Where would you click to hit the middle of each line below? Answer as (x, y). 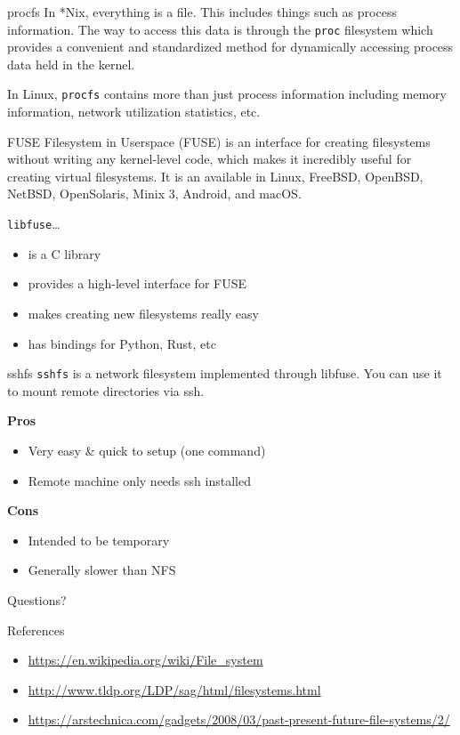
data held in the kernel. (71, 64)
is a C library (65, 253)
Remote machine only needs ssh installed (139, 480)
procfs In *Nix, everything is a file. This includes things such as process (202, 12)
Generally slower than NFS (102, 570)
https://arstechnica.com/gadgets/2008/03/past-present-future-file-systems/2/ (239, 719)
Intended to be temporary (99, 540)
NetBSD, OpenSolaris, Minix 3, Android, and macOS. (154, 194)
